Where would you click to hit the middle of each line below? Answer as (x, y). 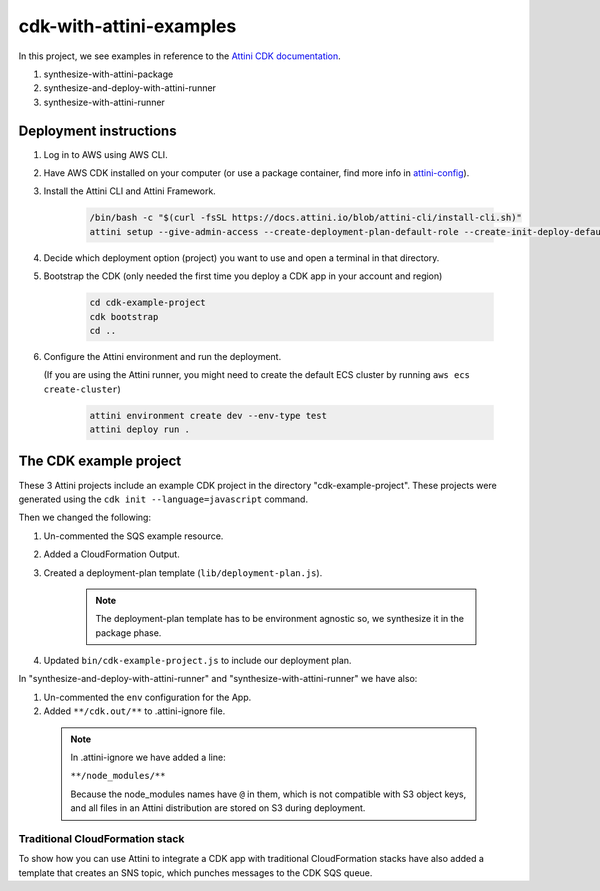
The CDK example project (100, 461)
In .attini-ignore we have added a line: (148, 757)
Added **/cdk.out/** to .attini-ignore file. (134, 711)
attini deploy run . (139, 429)
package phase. (128, 632)
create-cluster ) (82, 389)
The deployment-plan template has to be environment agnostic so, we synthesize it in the (280, 619)
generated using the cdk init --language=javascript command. (163, 499)
